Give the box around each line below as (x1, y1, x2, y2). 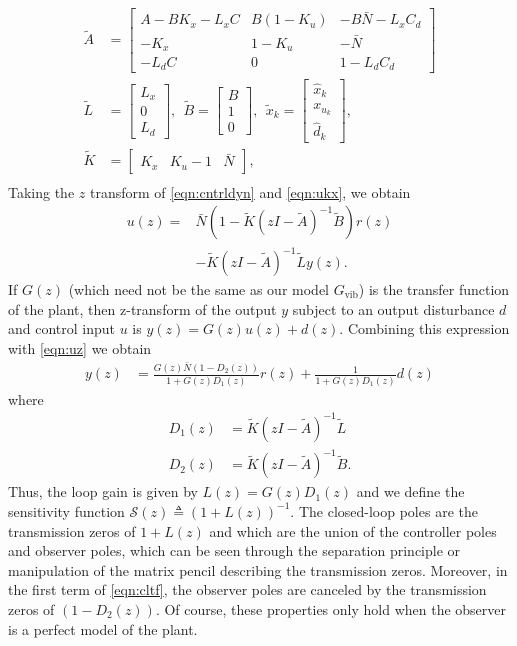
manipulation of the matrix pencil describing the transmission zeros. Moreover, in (8, 559, 508, 580)
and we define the (356, 481, 465, 502)
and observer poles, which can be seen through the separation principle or (8, 540, 461, 561)
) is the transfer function (358, 279, 510, 300)
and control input (8, 318, 116, 339)
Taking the (8, 181, 75, 202)
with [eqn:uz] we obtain (8, 337, 152, 358)
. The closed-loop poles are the (290, 500, 478, 521)
